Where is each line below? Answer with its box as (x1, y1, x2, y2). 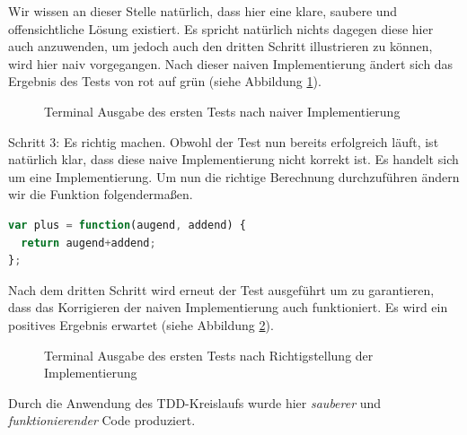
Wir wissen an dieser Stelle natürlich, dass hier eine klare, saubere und (8, 2, 398, 20)
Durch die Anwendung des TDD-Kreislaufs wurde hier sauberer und (8, 393, 382, 412)
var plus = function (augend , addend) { (8, 218, 246, 231)
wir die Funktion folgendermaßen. (8, 185, 193, 204)
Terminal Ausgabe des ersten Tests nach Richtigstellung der (44, 345, 374, 364)
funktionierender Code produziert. (8, 411, 196, 430)
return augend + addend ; (21, 236, 156, 249)
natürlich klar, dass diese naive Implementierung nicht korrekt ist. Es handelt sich (8, 150, 459, 169)
